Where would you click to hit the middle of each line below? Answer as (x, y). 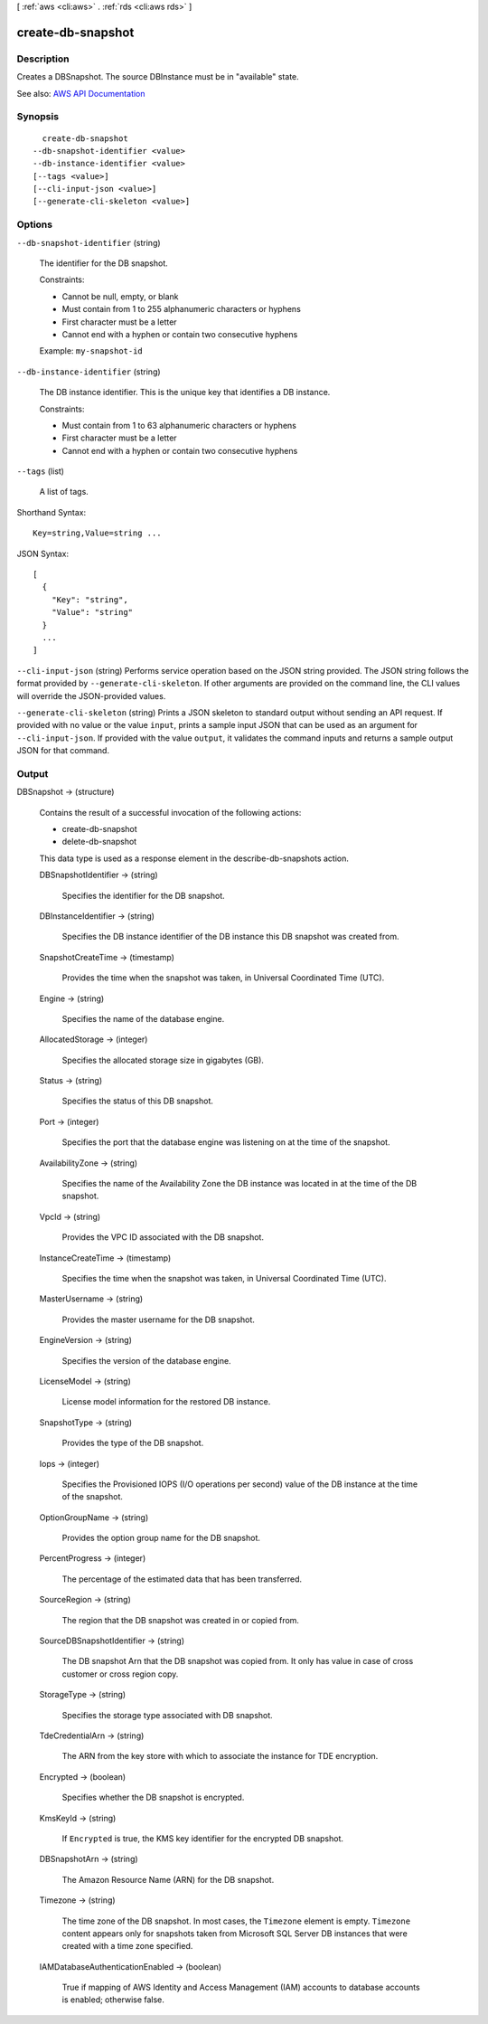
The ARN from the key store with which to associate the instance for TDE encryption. (220, 1756)
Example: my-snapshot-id (91, 351)
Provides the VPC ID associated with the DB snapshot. (163, 1237)
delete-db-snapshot (99, 842)
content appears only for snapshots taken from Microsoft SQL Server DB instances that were (235, 1933)
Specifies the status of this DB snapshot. (138, 1101)
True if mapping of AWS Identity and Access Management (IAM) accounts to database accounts (241, 1987)
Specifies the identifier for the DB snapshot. (143, 895)
